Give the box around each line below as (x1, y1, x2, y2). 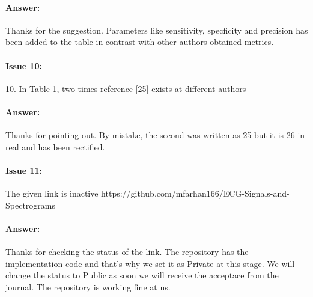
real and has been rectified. (5, 140, 105, 153)
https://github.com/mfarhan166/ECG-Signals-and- (101, 187, 290, 200)
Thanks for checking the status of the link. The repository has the (5, 245, 249, 258)
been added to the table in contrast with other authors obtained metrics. (5, 35, 274, 48)
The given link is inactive (5, 187, 99, 200)
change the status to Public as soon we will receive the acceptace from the (5, 269, 279, 281)
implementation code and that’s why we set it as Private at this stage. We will (5, 257, 295, 269)
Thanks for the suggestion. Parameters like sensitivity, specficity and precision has (5, 23, 308, 36)
